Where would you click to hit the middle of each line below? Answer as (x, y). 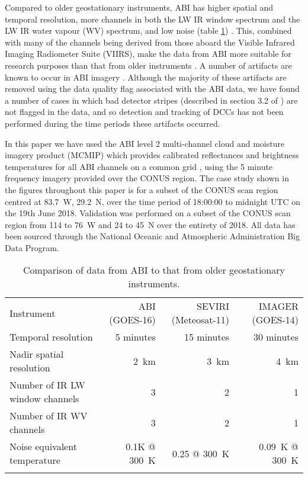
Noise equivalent (43, 447)
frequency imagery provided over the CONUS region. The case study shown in (147, 178)
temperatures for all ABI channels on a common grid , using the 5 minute (139, 166)
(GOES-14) (275, 320)
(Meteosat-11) (200, 320)
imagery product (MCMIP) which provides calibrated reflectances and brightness (152, 155)
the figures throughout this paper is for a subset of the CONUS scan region (142, 189)
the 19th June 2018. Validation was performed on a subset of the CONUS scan (148, 213)
